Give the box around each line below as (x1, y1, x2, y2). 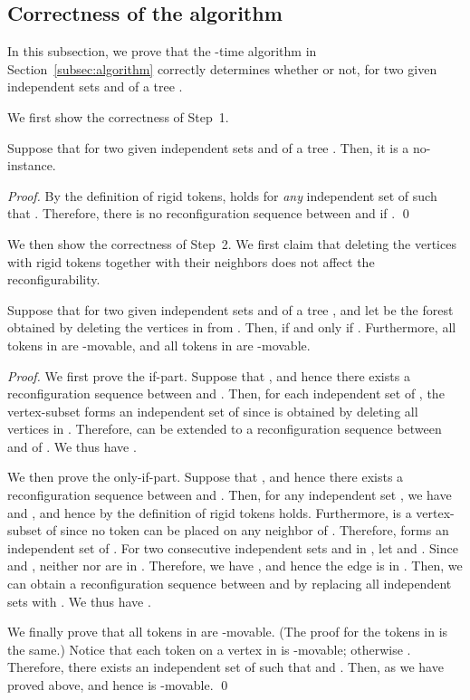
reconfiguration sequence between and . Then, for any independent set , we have (7, 485, 452, 504)
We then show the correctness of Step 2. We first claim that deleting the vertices (7, 234, 456, 253)
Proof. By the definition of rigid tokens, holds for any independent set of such (7, 186, 437, 205)
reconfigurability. (7, 270, 101, 289)
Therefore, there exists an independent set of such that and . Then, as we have (7, 657, 444, 676)
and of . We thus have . (7, 436, 137, 455)
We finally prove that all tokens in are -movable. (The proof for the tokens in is (7, 622, 448, 641)
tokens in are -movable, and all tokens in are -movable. (7, 335, 311, 354)
